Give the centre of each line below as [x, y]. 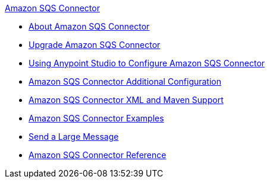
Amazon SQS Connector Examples [96, 118]
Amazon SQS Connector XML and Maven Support [126, 100]
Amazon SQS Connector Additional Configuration [125, 81]
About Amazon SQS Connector [89, 26]
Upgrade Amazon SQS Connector [95, 45]
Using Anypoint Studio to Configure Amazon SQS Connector [147, 63]
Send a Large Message [74, 137]
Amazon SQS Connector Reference [98, 155]
